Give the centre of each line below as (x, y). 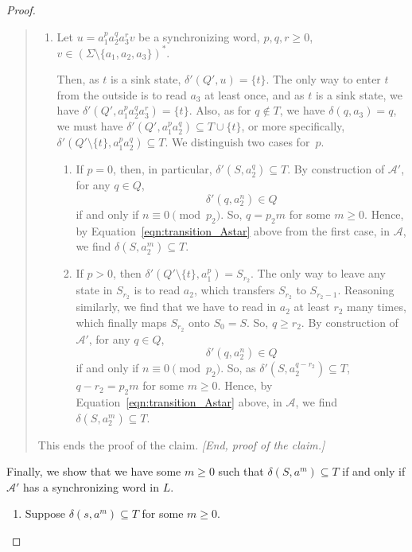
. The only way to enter (323, 79)
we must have (90, 126)
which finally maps (121, 322)
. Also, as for (220, 110)
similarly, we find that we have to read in (176, 307)
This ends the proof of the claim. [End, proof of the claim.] (181, 444)
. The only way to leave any (318, 273)
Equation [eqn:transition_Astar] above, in (179, 402)
